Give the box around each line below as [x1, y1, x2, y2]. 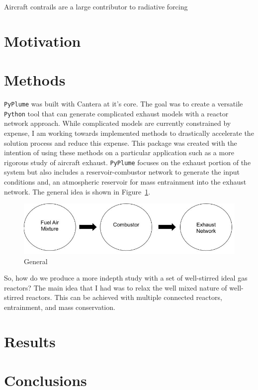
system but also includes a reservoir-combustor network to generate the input [4, 167, 240, 177]
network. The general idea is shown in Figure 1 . [4, 186, 151, 196]
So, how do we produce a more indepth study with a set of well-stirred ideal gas [4, 273, 248, 283]
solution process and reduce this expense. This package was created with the [4, 137, 237, 148]
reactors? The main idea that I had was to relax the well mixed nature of [4, 282, 227, 292]
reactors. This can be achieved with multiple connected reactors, [26, 292, 222, 302]
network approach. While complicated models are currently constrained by [4, 118, 231, 128]
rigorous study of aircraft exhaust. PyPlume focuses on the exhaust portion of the [4, 157, 251, 167]
